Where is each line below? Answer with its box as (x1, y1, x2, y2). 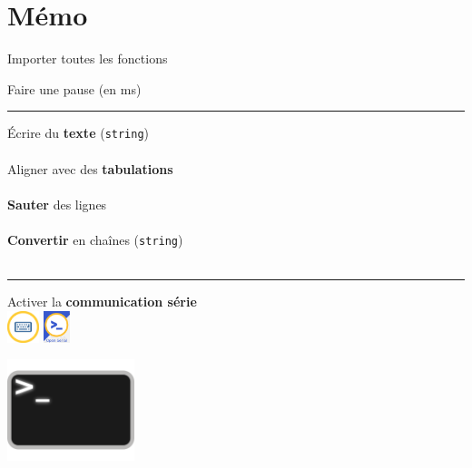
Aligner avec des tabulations (7, 159, 173, 178)
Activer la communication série (7, 292, 197, 311)
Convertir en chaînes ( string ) (7, 229, 183, 249)
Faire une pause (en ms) (7, 79, 142, 98)
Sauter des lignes (7, 194, 107, 213)
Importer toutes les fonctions (7, 49, 168, 68)
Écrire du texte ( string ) (7, 123, 150, 142)
